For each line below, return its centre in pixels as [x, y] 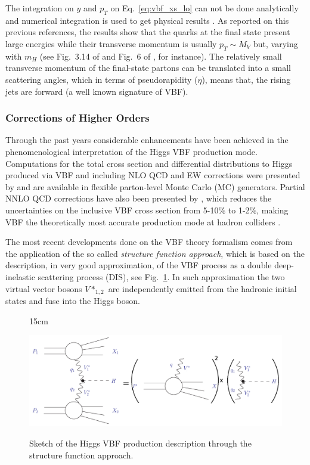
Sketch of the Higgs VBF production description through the [140, 443]
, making [272, 210]
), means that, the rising [246, 79]
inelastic [20, 276]
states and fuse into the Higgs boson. [73, 300]
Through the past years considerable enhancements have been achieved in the [147, 140]
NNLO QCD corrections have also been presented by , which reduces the [139, 198]
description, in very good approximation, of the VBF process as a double [139, 265]
